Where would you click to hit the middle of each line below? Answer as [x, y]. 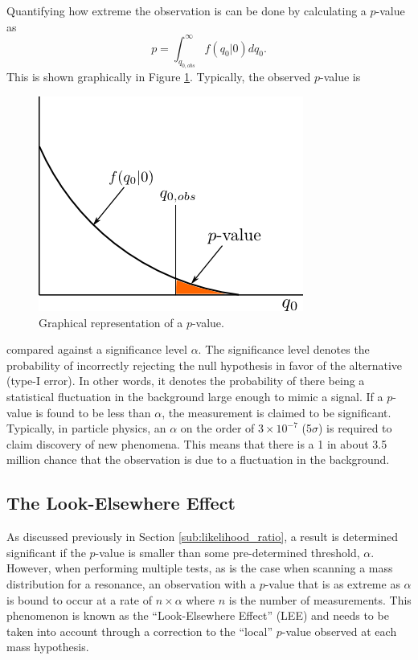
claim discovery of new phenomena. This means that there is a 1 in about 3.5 [197, 443]
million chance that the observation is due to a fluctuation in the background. [198, 459]
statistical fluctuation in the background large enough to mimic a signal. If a [195, 396]
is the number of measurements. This [320, 599]
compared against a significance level [97, 349]
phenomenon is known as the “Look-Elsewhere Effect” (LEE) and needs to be [198, 615]
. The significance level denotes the [284, 349]
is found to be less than [93, 412]
